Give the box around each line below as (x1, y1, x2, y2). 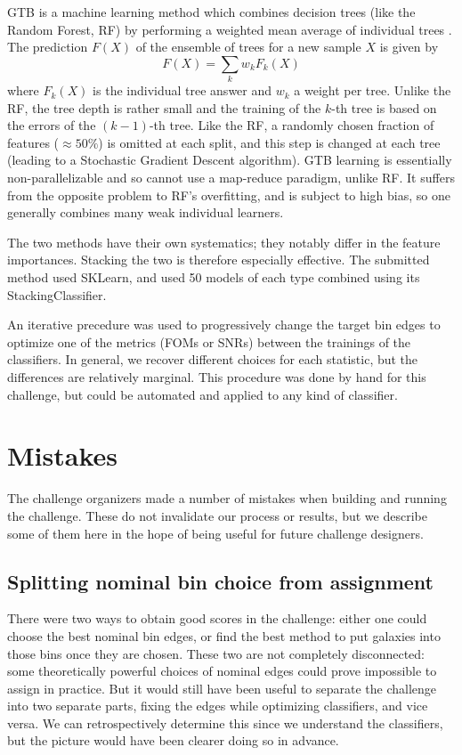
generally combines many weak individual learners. (7, 203, 284, 222)
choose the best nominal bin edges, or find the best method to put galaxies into (7, 626, 441, 645)
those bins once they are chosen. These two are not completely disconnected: (7, 644, 425, 662)
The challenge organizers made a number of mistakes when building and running (7, 489, 447, 507)
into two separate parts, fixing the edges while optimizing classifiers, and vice (7, 696, 428, 715)
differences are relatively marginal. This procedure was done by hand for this (7, 368, 426, 386)
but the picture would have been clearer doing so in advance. (7, 731, 339, 750)
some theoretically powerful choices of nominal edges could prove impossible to (7, 662, 437, 680)
